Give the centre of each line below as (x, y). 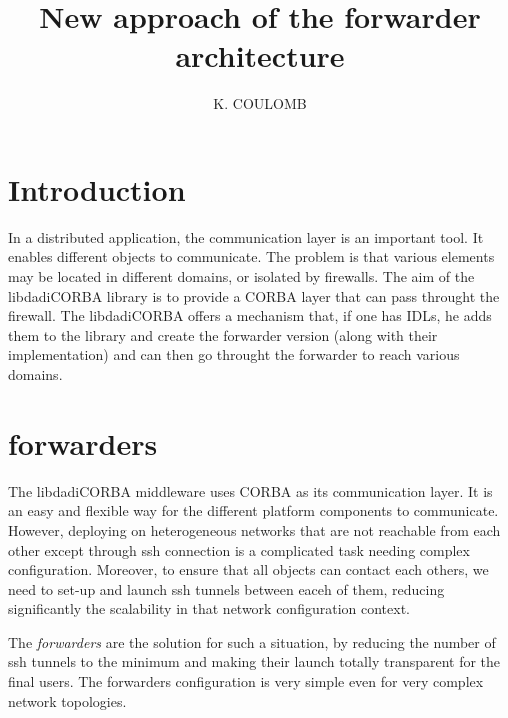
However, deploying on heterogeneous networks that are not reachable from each (254, 529)
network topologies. (67, 700)
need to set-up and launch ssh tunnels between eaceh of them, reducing (226, 588)
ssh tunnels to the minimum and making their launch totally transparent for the (254, 661)
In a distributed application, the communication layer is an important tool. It (246, 236)
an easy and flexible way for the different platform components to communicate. (253, 510)
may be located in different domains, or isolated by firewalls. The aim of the (241, 276)
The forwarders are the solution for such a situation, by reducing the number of (252, 641)
